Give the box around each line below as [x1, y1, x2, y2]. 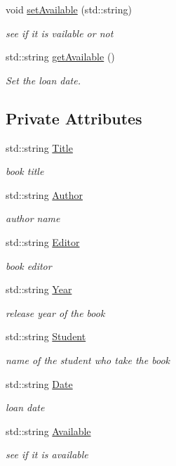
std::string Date [6, 376, 73, 391]
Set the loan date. [6, 72, 81, 87]
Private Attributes [6, 107, 142, 129]
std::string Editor [6, 234, 80, 249]
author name [6, 211, 60, 226]
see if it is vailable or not [6, 25, 114, 40]
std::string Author [6, 187, 83, 202]
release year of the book [6, 305, 105, 320]
